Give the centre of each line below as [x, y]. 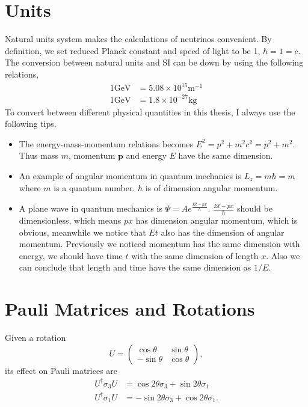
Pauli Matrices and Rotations [130, 309]
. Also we [283, 255]
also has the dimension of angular [223, 232]
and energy [146, 155]
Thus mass [38, 155]
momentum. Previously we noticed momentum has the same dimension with [159, 244]
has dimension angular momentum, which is [217, 220]
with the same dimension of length [195, 255]
